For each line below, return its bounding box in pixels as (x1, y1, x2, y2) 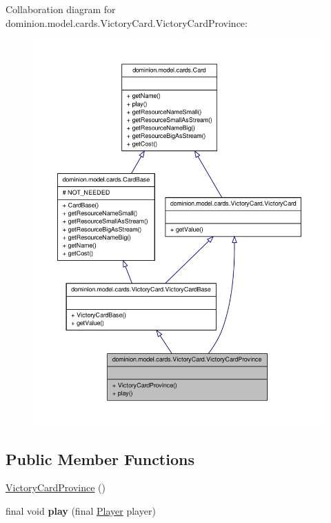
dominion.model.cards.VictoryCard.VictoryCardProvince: (6, 15, 248, 30)
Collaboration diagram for (6, 2, 116, 16)
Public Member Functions (6, 448, 194, 469)
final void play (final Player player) (6, 504, 156, 518)
